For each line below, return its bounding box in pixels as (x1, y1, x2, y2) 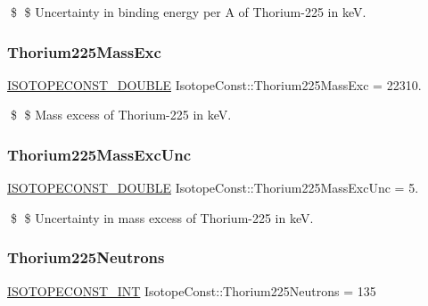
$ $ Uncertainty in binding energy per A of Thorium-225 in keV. (10, 3, 366, 21)
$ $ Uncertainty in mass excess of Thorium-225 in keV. (10, 208, 314, 227)
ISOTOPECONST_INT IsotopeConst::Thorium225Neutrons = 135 (7, 281, 376, 300)
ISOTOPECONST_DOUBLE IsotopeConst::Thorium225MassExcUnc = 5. (7, 178, 419, 197)
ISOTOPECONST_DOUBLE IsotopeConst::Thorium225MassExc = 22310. (7, 75, 422, 94)
